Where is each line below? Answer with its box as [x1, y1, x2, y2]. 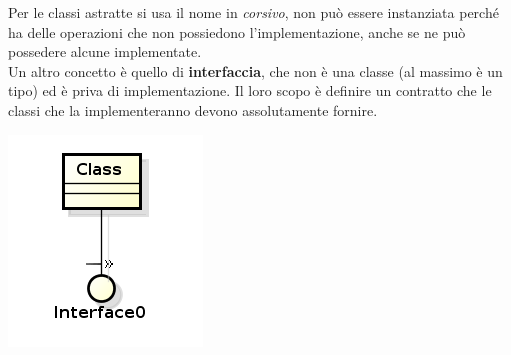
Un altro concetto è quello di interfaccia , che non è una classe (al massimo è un [8, 60, 503, 81]
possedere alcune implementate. [8, 41, 202, 62]
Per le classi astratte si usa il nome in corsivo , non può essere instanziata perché [8, 2, 499, 22]
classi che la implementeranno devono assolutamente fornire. [8, 99, 378, 120]
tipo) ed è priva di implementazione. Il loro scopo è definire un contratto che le [8, 80, 492, 101]
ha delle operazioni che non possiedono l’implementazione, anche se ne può [8, 21, 466, 42]
